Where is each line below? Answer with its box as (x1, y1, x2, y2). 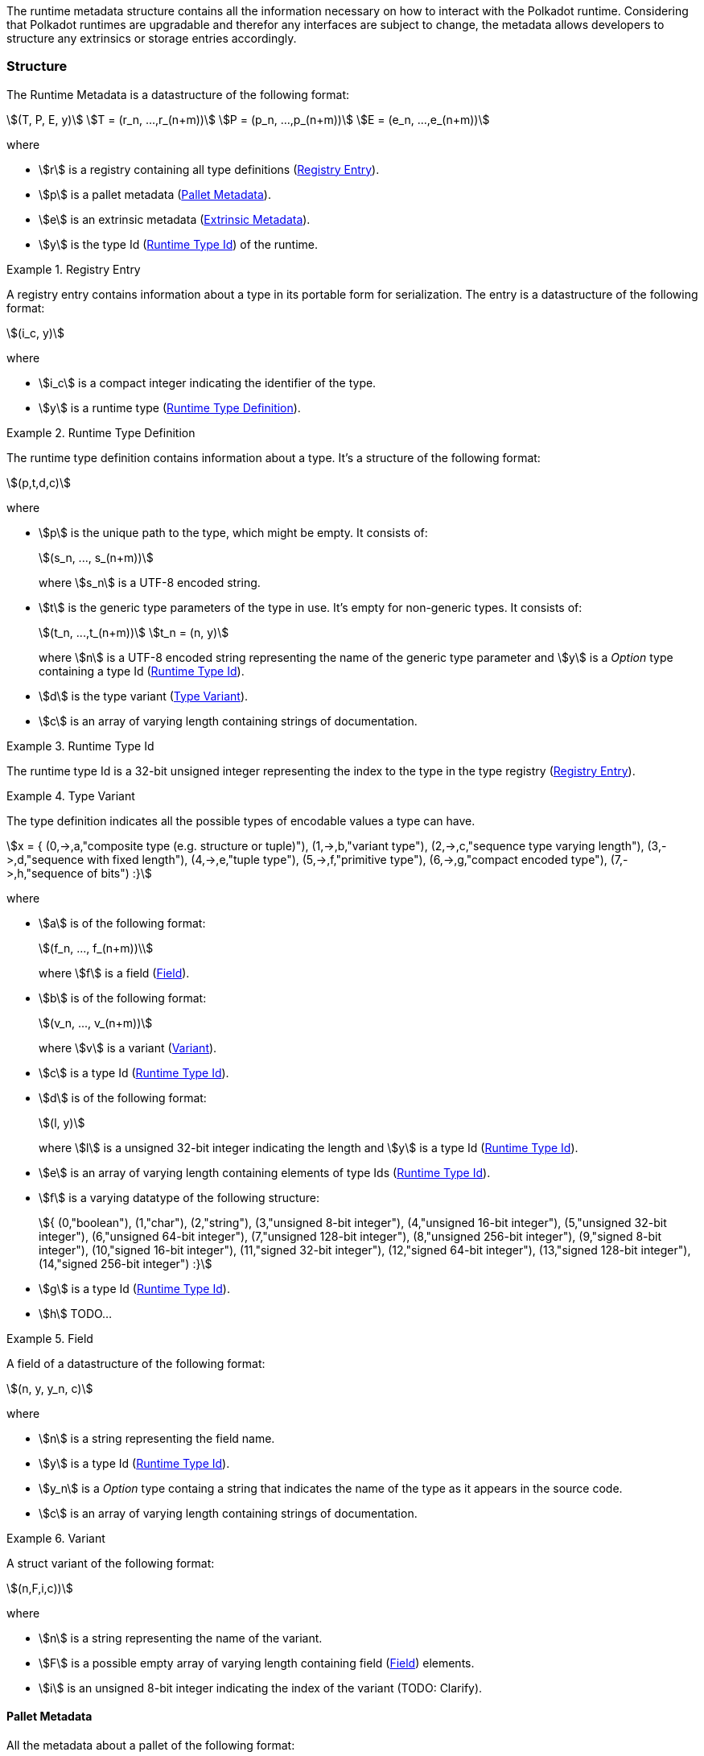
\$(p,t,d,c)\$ (6, 475, 71, 490)
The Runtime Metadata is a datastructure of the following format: (6, 87, 350, 101)
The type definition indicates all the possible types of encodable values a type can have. (6, 813, 476, 828)
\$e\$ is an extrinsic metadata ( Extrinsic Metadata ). (39, 212, 311, 226)
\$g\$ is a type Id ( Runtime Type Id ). (39, 1281, 230, 1295)
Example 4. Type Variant (6, 788, 135, 803)
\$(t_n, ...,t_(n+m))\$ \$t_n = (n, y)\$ (39, 625, 229, 639)
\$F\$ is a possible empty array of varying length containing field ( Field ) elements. (39, 1655, 475, 1670)
